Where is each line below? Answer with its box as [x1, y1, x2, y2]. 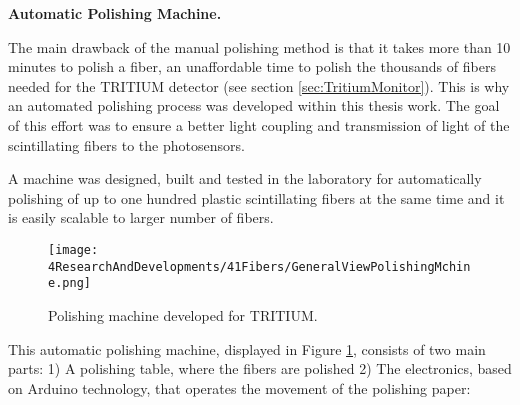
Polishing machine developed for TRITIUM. [48, 304, 318, 325]
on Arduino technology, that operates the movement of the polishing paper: [8, 377, 471, 398]
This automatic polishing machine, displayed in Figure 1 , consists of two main [8, 338, 486, 359]
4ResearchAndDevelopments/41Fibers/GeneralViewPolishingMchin [48, 259, 471, 274]
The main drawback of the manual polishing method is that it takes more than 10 [8, 36, 511, 57]
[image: [48, 242, 99, 257]
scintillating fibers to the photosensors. [8, 134, 245, 155]
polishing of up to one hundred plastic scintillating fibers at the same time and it [8, 187, 505, 208]
